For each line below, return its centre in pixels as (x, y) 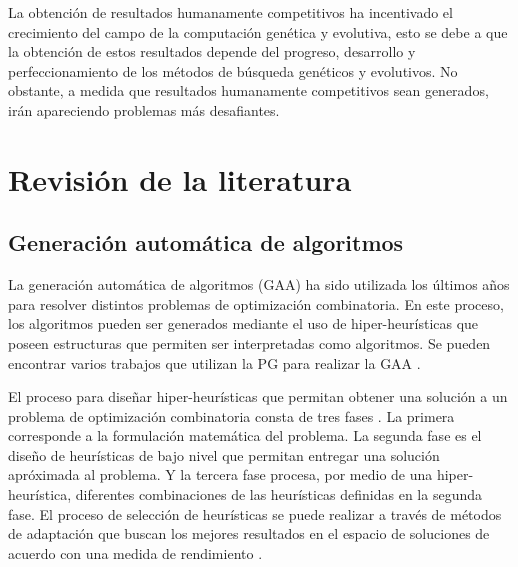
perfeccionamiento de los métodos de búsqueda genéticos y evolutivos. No (233, 70)
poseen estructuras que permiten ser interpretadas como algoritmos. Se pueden (249, 342)
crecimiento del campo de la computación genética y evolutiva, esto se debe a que (258, 31)
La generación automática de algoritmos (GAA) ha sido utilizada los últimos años (259, 284)
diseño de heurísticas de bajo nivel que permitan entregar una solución (224, 454)
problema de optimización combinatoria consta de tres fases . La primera (231, 415)
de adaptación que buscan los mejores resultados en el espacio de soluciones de (249, 533)
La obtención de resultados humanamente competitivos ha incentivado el (230, 12)
